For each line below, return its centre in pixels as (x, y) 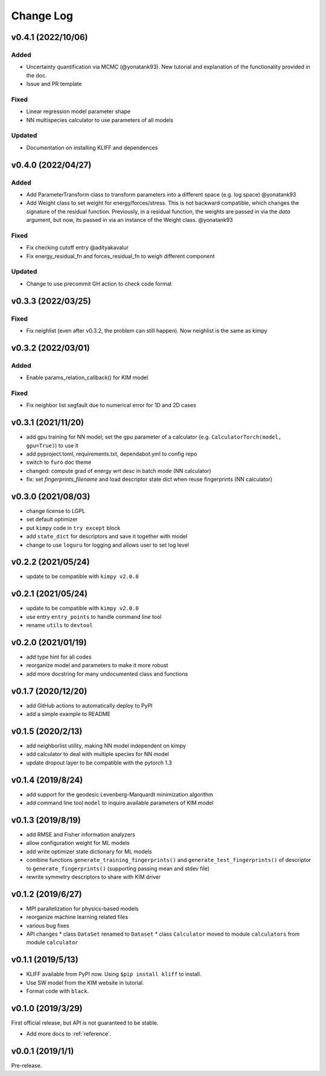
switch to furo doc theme (59, 462)
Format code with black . (58, 991)
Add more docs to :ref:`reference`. (69, 1034)
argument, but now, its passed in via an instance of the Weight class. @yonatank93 (129, 220)
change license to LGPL (56, 510)
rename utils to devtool (59, 625)
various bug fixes (48, 925)
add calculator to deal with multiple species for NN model (97, 754)
